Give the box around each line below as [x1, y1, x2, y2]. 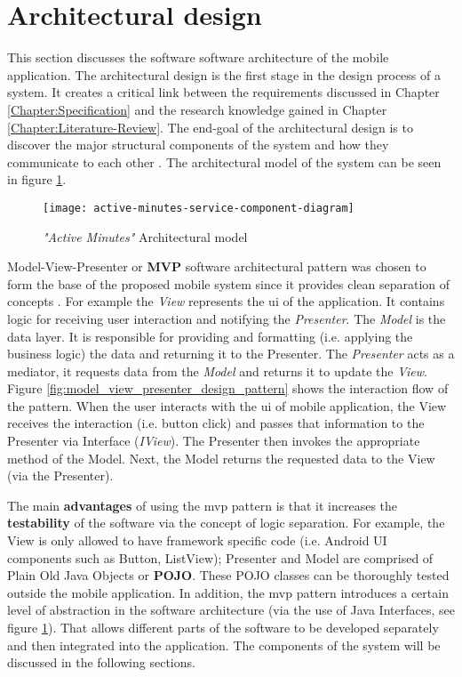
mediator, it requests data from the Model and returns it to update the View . [7, 361, 427, 380]
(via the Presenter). [7, 466, 114, 485]
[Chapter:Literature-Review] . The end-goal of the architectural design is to [7, 117, 413, 136]
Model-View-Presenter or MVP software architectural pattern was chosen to [7, 257, 426, 276]
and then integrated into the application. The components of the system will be [7, 635, 441, 654]
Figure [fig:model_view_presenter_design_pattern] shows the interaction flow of [7, 379, 449, 398]
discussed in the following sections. [7, 653, 195, 672]
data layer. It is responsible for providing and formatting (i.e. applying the [7, 326, 413, 345]
